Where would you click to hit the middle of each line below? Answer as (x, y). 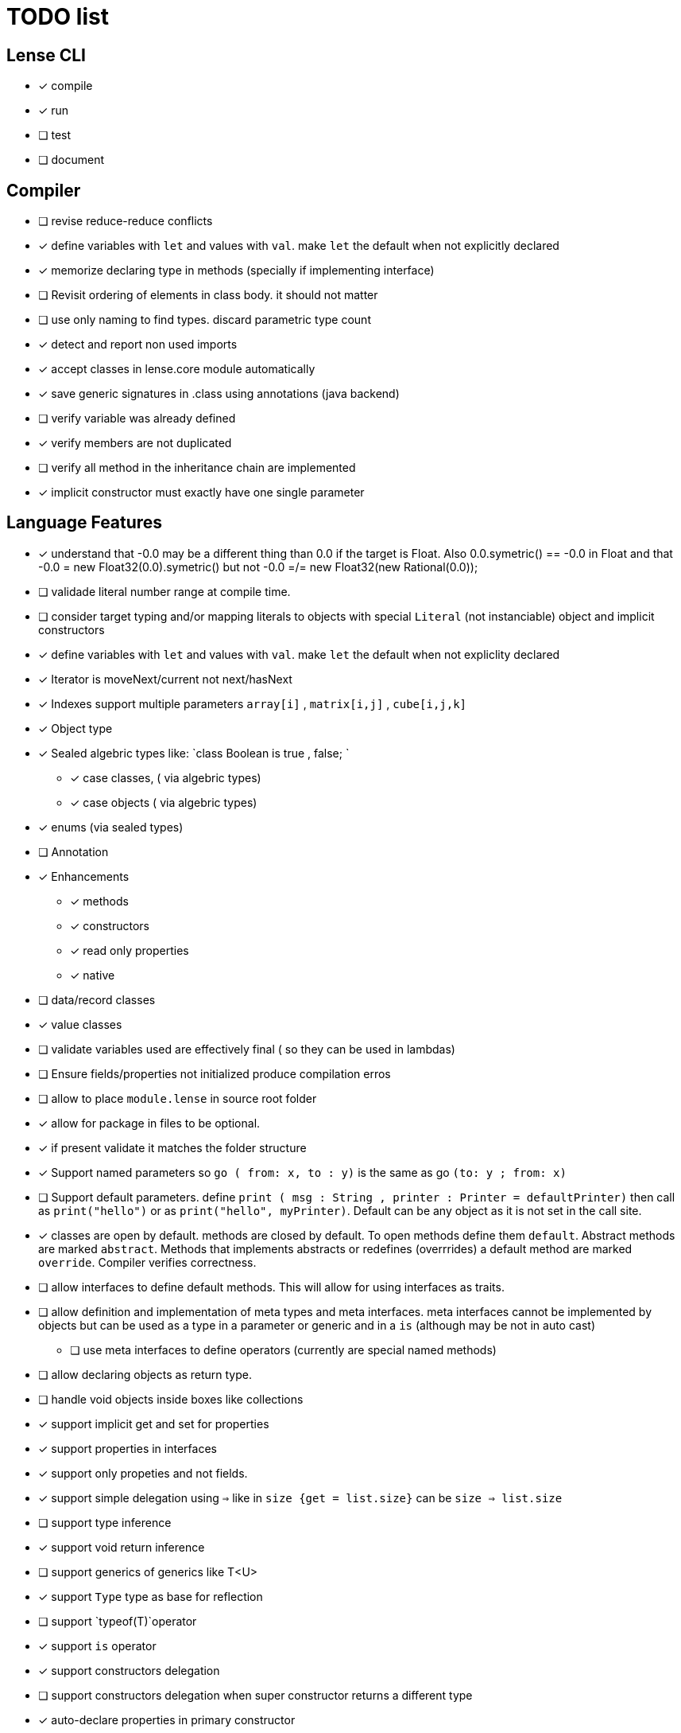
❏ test (55, 135)
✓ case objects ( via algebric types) (164, 802)
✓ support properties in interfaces (128, 1448)
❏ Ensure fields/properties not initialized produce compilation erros (215, 1073)
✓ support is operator (97, 1645)
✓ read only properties (130, 950)
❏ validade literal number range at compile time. (164, 591)
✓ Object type (75, 728)
